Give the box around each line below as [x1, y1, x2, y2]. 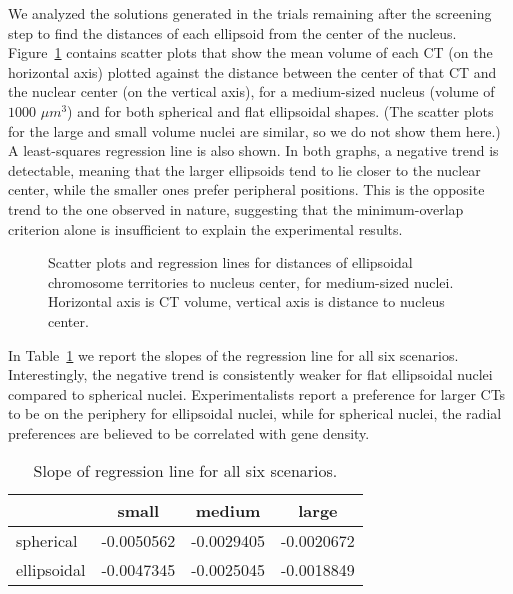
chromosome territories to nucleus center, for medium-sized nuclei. [48, 271, 454, 292]
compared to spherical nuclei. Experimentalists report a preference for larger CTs [8, 383, 506, 404]
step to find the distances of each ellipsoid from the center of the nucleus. [8, 22, 457, 43]
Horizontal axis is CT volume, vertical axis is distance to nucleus [48, 291, 445, 312]
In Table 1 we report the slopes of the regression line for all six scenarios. [8, 344, 459, 365]
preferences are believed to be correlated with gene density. [8, 422, 370, 443]
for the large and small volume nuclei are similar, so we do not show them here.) [8, 120, 501, 141]
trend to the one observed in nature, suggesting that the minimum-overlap [8, 198, 464, 219]
